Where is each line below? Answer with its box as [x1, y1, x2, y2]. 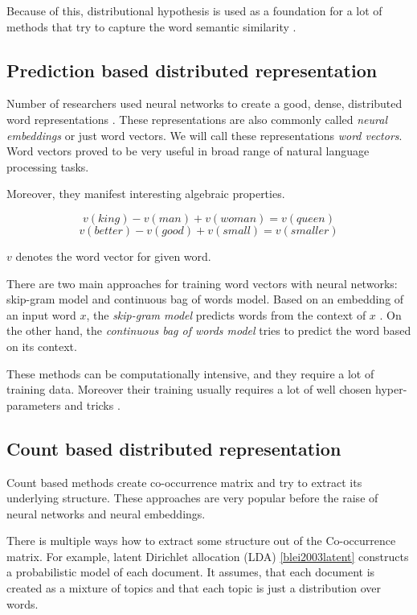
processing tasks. [6, 158, 89, 175]
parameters [6, 396, 61, 413]
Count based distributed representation [6, 435, 341, 460]
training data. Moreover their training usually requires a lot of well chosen [6, 381, 372, 398]
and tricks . [64, 396, 121, 413]
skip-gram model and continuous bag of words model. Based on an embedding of [6, 291, 404, 307]
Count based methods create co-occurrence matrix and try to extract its [6, 473, 362, 490]
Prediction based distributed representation [6, 57, 378, 82]
